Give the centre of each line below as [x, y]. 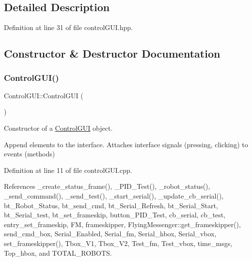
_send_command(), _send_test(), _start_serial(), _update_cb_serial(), [114, 195]
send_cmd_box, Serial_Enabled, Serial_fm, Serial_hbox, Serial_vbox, [110, 234]
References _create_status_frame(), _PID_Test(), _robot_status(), [107, 186]
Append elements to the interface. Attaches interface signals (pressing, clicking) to [126, 144]
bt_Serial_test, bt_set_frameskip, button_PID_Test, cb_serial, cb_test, [115, 215]
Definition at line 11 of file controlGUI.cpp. [68, 170]
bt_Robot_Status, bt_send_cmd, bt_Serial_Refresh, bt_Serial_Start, [111, 205]
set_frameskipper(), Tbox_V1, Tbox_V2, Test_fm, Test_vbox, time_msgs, [118, 243]
